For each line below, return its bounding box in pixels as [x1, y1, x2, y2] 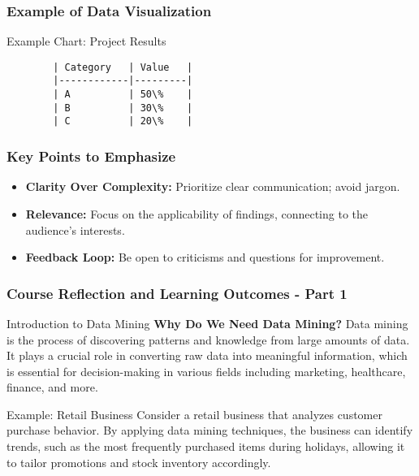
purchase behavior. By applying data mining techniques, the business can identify [6, 422, 413, 439]
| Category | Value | [53, 61, 193, 73]
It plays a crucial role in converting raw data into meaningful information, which [6, 347, 408, 364]
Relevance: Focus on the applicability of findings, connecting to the [25, 205, 368, 222]
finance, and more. [6, 379, 98, 396]
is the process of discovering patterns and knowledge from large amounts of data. [6, 331, 410, 348]
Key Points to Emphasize [6, 146, 176, 167]
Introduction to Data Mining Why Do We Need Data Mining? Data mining [6, 314, 408, 331]
